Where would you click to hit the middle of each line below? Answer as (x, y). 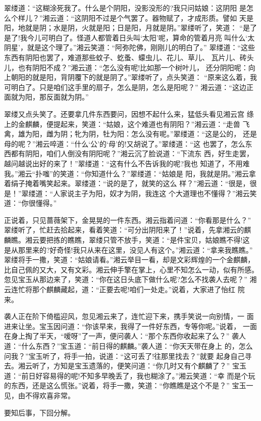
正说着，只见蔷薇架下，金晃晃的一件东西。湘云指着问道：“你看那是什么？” (128, 220)
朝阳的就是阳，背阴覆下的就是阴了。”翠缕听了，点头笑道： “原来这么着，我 (134, 77)
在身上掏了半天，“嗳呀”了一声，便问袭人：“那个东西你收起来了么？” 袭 (122, 336)
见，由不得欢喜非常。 (39, 395)
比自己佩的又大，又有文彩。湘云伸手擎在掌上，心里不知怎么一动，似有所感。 (131, 269)
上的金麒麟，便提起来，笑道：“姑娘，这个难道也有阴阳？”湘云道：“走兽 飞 (127, 124)
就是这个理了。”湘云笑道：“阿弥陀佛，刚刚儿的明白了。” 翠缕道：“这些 (141, 47)
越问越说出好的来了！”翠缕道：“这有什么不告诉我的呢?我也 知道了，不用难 (127, 163)
